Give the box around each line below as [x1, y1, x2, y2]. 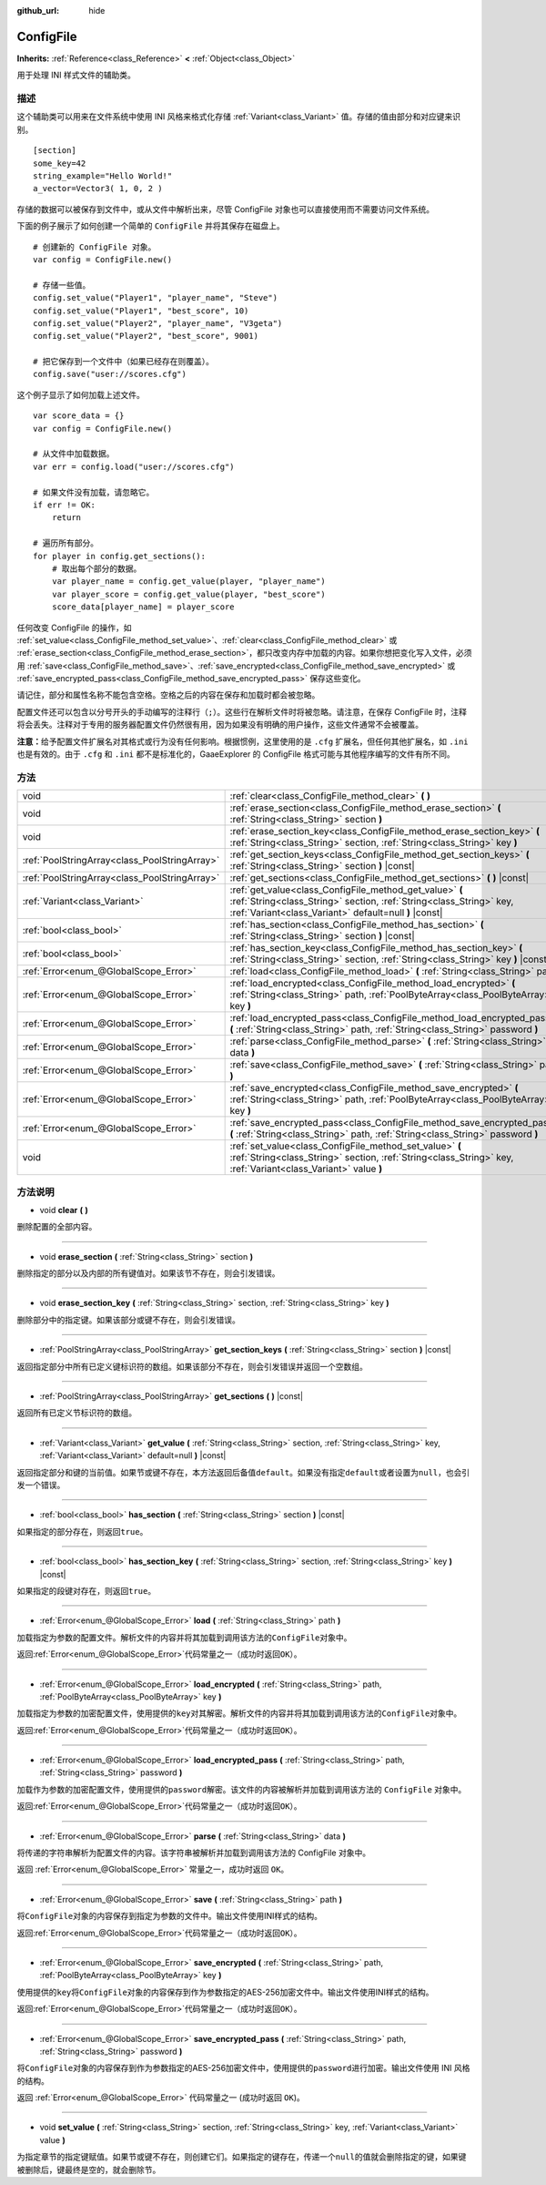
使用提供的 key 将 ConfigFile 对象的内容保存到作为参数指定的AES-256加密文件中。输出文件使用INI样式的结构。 [16, 1986, 434, 1997]
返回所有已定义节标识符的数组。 [16, 1407, 136, 1418]
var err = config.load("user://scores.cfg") [33, 461, 236, 472]
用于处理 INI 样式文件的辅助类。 [16, 69, 136, 81]
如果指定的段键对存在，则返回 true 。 [16, 1585, 157, 1596]
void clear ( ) [39, 1204, 88, 1215]
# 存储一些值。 [33, 280, 91, 291]
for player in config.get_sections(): [33, 551, 207, 561]
